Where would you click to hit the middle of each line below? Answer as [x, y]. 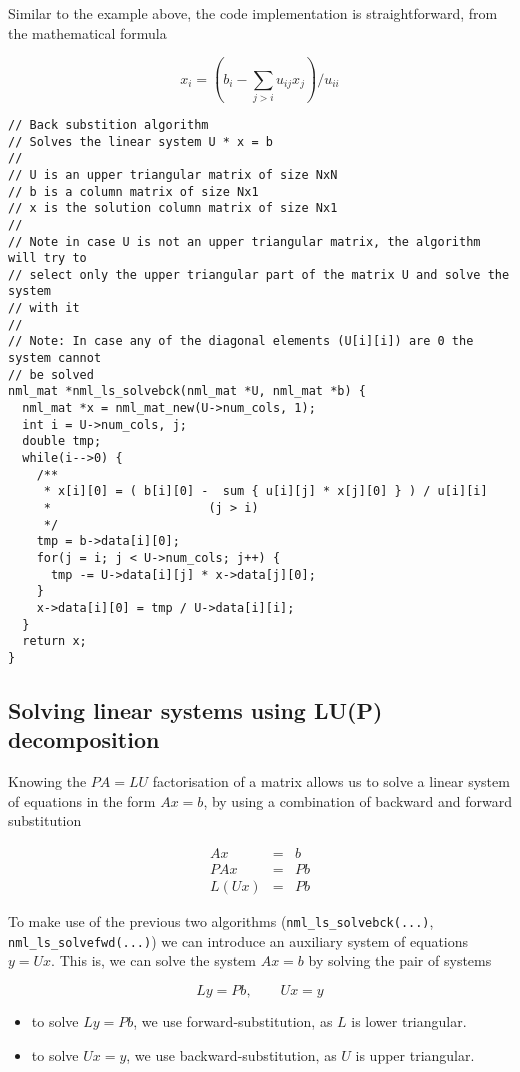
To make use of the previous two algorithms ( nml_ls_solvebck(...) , [221, 921]
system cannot [55, 358]
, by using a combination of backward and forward [357, 800]
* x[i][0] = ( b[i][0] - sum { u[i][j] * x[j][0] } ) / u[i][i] [265, 491]
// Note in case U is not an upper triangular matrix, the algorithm [244, 241]
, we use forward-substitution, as [233, 1020]
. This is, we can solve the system [153, 960]
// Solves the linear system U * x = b [140, 141]
